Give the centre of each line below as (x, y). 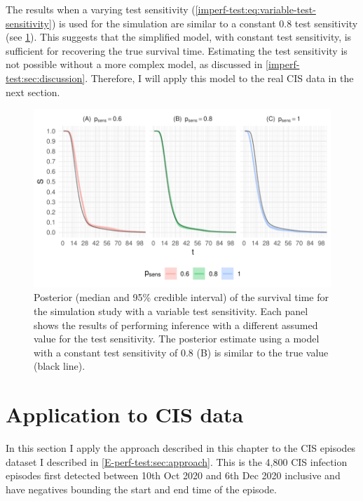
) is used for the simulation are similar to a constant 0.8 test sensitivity (205, 23)
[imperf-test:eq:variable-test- (255, 9)
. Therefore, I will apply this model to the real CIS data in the (219, 78)
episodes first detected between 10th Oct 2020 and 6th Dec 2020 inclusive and (173, 475)
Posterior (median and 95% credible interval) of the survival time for (181, 297)
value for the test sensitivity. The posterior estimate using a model (177, 339)
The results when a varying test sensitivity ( (101, 9)
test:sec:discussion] (46, 78)
